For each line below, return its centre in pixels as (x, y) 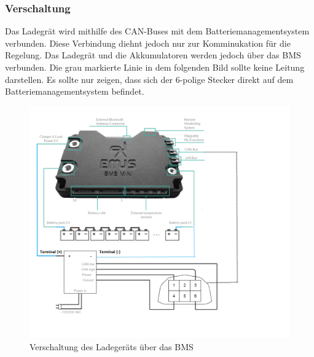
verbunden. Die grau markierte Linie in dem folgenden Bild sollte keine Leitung (155, 67)
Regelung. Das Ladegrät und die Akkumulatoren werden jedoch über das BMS (153, 55)
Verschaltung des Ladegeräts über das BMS (112, 346)
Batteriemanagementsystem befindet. (75, 91)
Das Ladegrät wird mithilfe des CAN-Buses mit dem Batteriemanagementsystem (157, 31)
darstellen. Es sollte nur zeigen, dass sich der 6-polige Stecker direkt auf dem (149, 79)
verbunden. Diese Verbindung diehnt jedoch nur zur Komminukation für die (148, 43)
